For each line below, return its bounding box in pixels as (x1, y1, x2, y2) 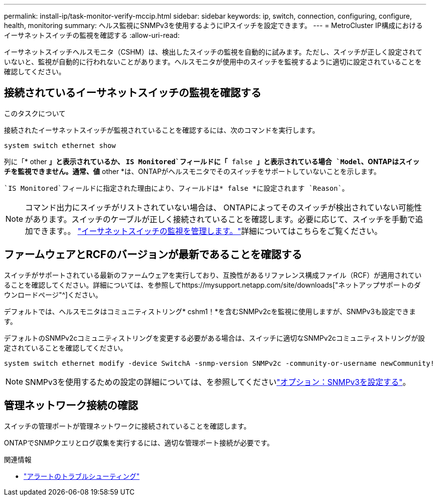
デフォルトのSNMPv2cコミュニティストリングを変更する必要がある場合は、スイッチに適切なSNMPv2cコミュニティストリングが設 (4, 333, 425, 342)
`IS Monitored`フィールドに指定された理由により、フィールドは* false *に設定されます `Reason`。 (4, 184, 349, 192)
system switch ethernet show (4, 141, 116, 149)
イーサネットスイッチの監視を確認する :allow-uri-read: (4, 31, 180, 39)
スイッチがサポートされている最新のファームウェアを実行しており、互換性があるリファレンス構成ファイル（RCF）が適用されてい (4, 270, 422, 279)
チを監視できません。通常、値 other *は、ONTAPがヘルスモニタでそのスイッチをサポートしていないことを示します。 (4, 167, 381, 176)
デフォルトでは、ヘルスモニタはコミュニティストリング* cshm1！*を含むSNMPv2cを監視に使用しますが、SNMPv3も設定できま (4, 307, 416, 316)
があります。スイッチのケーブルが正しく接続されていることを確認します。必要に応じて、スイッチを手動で (25, 214, 415, 224)
